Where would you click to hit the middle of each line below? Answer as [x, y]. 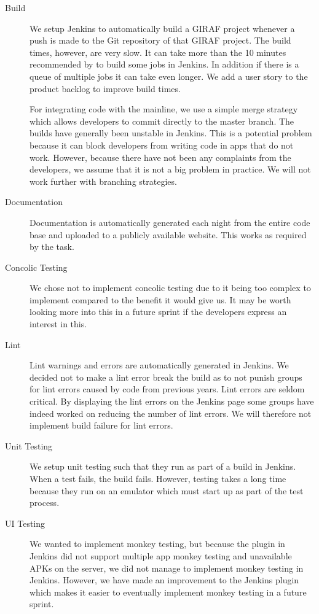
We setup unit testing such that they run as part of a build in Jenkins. [163, 466]
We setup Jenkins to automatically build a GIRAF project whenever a [162, 28]
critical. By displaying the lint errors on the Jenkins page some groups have [172, 401]
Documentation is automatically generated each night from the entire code [170, 222]
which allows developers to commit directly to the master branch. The [162, 121]
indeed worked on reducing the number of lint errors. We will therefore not [171, 413]
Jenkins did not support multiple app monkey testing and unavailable [161, 555]
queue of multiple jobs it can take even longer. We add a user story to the [169, 76]
